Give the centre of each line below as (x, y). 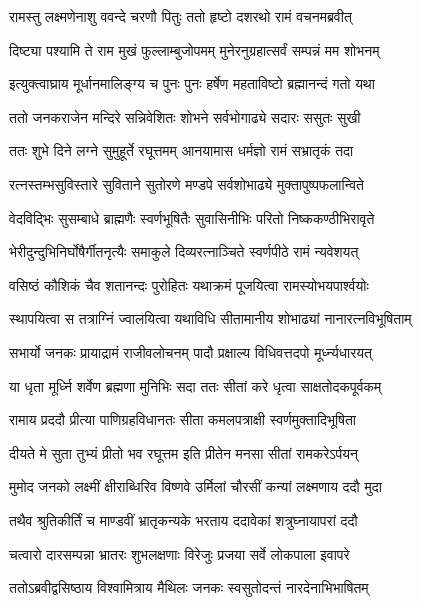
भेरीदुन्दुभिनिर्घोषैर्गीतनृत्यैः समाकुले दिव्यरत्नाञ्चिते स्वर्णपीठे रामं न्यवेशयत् (184, 251)
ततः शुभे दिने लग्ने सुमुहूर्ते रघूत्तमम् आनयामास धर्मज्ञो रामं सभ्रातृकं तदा (181, 150)
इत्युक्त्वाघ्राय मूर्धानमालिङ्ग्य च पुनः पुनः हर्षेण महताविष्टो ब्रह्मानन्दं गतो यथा (192, 83)
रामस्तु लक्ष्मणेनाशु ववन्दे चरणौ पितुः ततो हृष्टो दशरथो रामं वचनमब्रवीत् (180, 16)
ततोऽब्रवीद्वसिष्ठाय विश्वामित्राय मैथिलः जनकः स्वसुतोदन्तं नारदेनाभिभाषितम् (189, 587)
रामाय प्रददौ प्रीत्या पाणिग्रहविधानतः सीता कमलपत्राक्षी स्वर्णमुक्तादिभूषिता (182, 419)
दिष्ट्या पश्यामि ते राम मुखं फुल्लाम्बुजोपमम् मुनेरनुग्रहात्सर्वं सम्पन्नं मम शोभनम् (194, 49)
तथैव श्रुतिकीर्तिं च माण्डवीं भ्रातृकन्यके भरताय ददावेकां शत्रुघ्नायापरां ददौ (183, 519)
